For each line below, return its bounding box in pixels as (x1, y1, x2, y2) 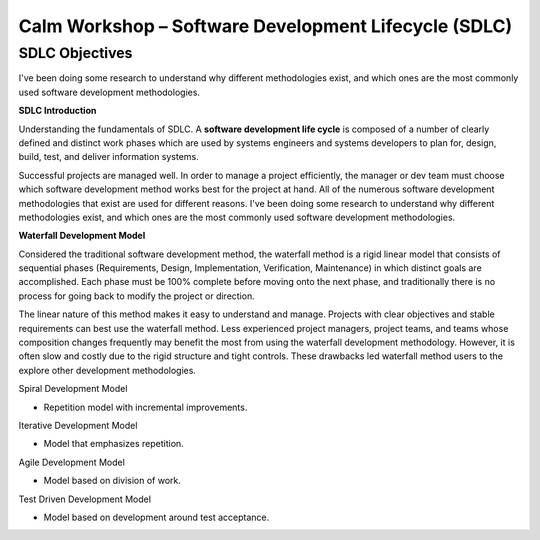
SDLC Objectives (18, 44, 133, 62)
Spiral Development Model (18, 383, 128, 395)
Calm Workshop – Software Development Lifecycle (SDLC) (18, 15, 513, 37)
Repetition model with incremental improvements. (43, 401, 248, 413)
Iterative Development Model (18, 419, 138, 431)
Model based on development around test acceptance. (43, 511, 270, 523)
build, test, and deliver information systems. (18, 151, 199, 163)
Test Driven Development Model (18, 493, 152, 505)
